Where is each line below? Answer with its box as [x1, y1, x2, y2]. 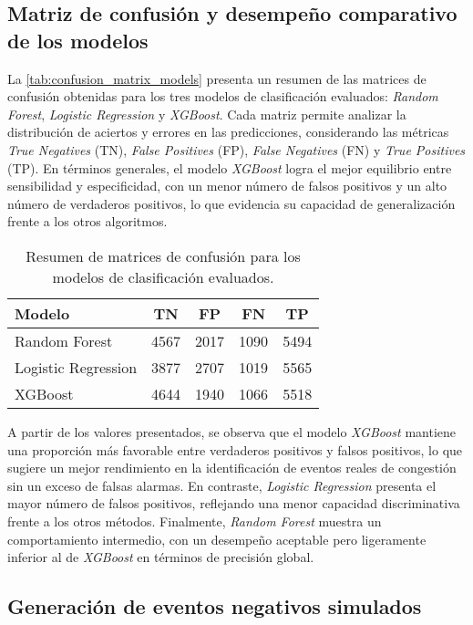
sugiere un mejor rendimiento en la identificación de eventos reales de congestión [7, 458, 457, 477]
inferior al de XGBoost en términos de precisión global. [7, 547, 314, 567]
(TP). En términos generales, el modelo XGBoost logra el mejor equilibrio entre [7, 158, 452, 177]
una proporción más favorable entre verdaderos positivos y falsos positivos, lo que [7, 440, 463, 459]
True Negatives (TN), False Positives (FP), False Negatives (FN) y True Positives [7, 140, 466, 159]
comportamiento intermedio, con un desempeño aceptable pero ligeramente [7, 529, 427, 548]
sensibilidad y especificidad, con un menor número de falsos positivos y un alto [7, 176, 447, 195]
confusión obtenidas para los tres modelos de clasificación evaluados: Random [7, 87, 438, 106]
